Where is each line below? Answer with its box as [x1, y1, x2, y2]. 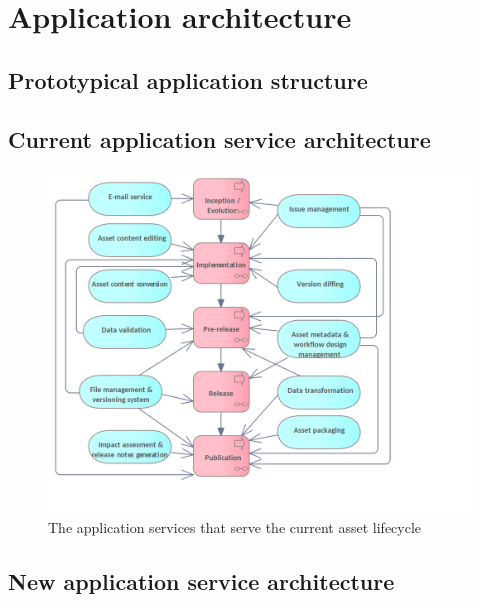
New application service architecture [8, 565, 395, 596]
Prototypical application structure [8, 64, 368, 95]
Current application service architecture [8, 123, 431, 154]
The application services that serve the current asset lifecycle [48, 516, 422, 537]
